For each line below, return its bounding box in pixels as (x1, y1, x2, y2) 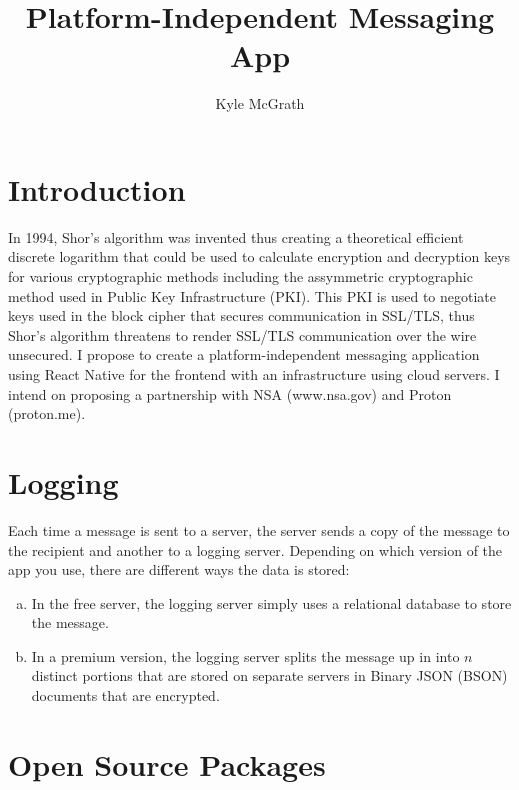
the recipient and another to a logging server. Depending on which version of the (8, 539, 503, 560)
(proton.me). (8, 403, 86, 424)
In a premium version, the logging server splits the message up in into (31, 645, 460, 666)
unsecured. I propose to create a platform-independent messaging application (8, 344, 480, 365)
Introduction (8, 168, 186, 209)
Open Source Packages (8, 743, 326, 784)
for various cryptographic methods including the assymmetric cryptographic (8, 266, 473, 287)
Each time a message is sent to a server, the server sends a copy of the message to (8, 519, 510, 540)
